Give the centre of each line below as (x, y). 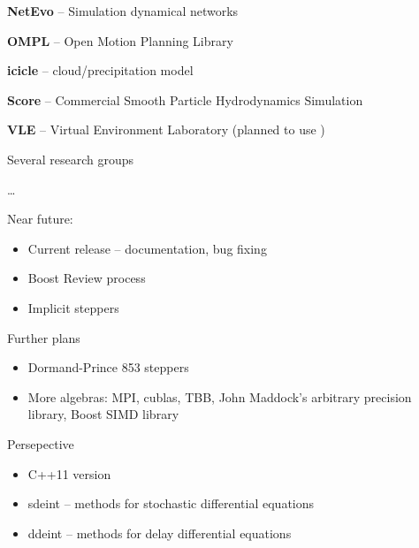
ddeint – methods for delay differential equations (160, 533)
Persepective (41, 443)
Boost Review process (87, 278)
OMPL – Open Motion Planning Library (120, 40)
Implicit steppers (73, 307)
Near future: (40, 219)
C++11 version (69, 473)
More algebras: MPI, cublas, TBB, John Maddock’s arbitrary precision (220, 396)
